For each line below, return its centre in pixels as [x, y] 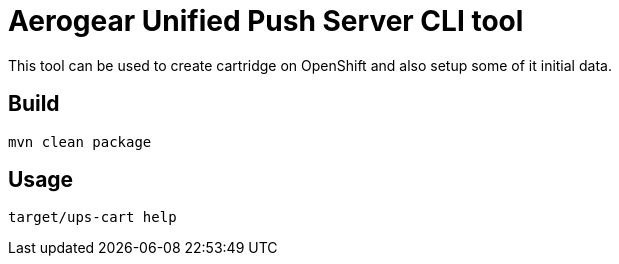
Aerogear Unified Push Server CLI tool [266, 21]
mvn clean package [80, 141]
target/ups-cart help [92, 217]
